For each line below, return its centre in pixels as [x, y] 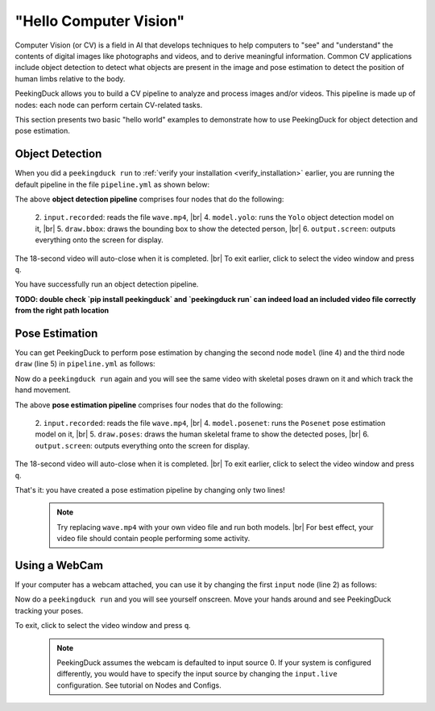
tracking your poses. [49, 610]
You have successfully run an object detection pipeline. [107, 284]
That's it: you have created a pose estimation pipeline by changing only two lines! [150, 490]
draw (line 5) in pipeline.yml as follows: [85, 364]
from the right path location [62, 311]
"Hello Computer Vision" [100, 21]
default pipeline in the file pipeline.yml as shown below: [112, 184]
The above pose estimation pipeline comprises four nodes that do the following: [149, 405]
